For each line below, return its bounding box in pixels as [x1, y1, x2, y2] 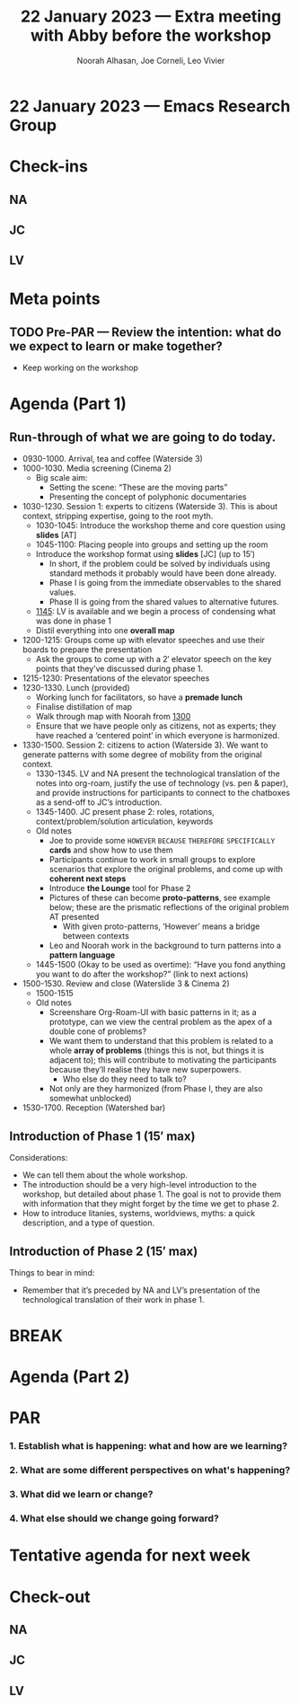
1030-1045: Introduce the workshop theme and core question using [35, 520, 286, 531]
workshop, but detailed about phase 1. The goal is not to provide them [22, 1188, 282, 1200]
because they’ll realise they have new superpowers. [48, 1065, 242, 1075]
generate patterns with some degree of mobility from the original [22, 749, 262, 760]
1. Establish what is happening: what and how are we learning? [9, 1440, 288, 1453]
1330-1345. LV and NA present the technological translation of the [35, 768, 280, 779]
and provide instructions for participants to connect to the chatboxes [35, 788, 290, 799]
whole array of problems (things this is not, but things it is [48, 1045, 265, 1056]
